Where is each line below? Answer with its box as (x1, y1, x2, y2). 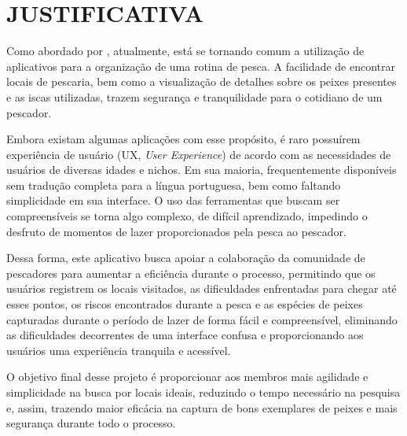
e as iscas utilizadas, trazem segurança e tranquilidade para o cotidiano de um (6, 88, 383, 105)
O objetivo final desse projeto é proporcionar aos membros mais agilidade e (6, 368, 368, 385)
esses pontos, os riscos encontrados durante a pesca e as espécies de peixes (6, 296, 363, 312)
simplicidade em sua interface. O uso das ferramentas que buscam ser (6, 192, 340, 209)
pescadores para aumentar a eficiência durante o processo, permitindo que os (6, 264, 376, 281)
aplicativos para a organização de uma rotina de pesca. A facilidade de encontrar (6, 57, 396, 74)
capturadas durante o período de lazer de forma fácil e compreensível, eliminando (6, 311, 398, 327)
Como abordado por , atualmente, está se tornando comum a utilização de (6, 42, 365, 59)
